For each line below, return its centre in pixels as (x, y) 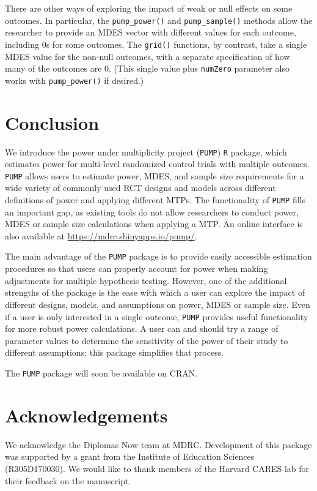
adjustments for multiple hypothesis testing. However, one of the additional (146, 280)
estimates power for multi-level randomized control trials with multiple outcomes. (157, 164)
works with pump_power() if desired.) (75, 80)
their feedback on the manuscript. (68, 480)
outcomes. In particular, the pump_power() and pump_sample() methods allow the (159, 20)
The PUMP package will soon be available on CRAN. (101, 373)
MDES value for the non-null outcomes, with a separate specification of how (148, 56)
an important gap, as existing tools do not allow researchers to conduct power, (152, 212)
